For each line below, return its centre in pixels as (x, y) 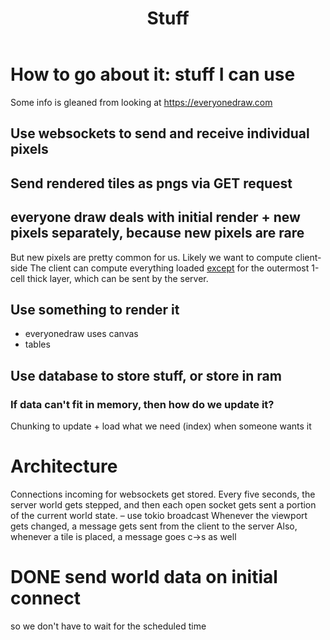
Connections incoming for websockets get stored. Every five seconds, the (163, 494)
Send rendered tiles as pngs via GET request (151, 183)
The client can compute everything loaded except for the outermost (169, 268)
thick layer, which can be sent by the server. (117, 278)
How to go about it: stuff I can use (153, 74)
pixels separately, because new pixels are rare (157, 233)
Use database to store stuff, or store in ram (146, 375)
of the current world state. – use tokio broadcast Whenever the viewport (159, 515)
